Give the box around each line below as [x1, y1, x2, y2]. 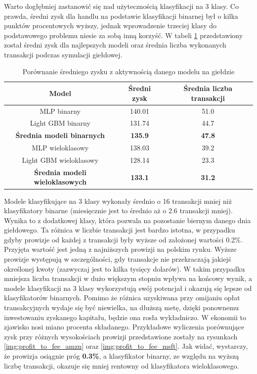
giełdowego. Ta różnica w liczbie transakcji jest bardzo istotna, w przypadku [4, 225, 235, 235]
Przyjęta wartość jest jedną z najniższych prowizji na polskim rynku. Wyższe [4, 244, 237, 254]
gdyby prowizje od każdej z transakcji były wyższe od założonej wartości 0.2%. [4, 234, 243, 244]
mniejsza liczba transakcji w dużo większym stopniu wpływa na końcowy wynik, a [4, 273, 253, 283]
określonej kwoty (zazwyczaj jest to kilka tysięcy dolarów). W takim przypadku [4, 263, 245, 274]
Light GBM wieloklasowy [22, 154, 99, 165]
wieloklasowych [34, 177, 87, 187]
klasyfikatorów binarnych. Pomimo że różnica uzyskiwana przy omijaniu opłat [4, 292, 240, 303]
